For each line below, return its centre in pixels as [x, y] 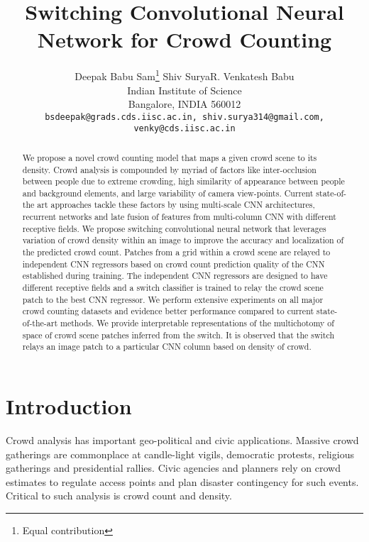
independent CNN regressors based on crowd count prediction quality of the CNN [174, 264]
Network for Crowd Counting [184, 39]
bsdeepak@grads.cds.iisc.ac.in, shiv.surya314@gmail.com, [184, 117]
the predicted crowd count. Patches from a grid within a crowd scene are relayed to [176, 252]
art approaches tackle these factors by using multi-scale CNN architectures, [176, 205]
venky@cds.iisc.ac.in [184, 129]
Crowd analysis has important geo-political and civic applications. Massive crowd [182, 439]
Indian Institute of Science [184, 90]
